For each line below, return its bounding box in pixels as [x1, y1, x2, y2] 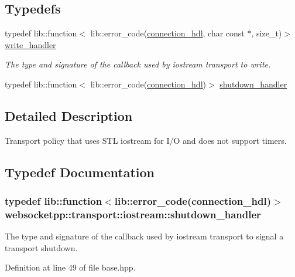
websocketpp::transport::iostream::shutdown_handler [5, 207, 261, 221]
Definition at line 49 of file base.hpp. [5, 261, 136, 273]
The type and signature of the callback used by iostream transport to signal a [5, 230, 284, 242]
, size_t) [251, 27, 282, 39]
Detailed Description [5, 106, 133, 124]
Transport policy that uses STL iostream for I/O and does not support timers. [5, 134, 287, 146]
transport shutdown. [5, 241, 78, 254]
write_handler [5, 38, 56, 50]
